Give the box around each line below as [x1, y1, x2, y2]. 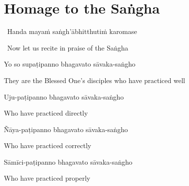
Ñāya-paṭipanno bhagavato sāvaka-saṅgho [4, 124, 128, 134]
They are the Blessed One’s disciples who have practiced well [4, 75, 185, 85]
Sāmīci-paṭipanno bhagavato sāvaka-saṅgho [4, 156, 133, 167]
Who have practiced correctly [4, 140, 92, 151]
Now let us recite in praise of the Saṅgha [7, 42, 128, 52]
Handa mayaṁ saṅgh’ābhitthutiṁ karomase [7, 26, 137, 36]
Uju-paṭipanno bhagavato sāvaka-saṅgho [4, 91, 124, 101]
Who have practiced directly [4, 108, 88, 118]
